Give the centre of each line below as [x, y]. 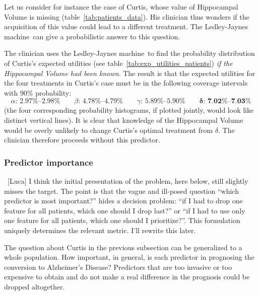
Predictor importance [49, 162]
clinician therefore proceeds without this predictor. [82, 140]
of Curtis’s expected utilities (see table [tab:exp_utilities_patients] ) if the [118, 63]
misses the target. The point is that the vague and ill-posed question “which [121, 191]
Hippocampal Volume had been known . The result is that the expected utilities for [130, 73]
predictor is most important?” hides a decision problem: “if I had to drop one [123, 201]
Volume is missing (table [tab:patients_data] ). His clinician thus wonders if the [127, 16]
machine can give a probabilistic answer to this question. [92, 36]
